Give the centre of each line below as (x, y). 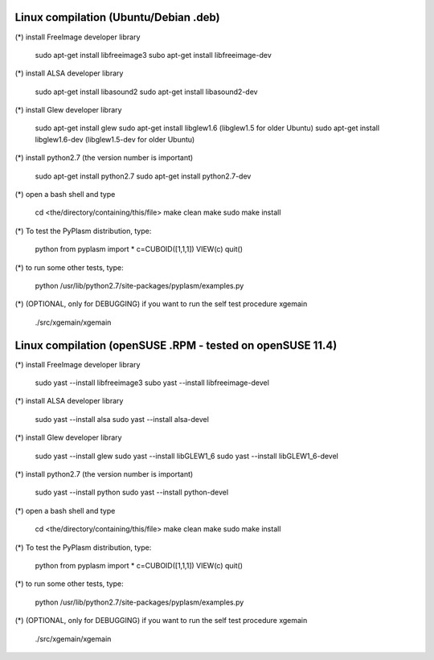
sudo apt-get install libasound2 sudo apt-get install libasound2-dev (146, 92)
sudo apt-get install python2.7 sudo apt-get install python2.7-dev (143, 176)
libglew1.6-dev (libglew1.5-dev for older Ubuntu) (115, 139)
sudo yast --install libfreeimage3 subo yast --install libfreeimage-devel (152, 383)
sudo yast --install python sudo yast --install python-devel (132, 492)
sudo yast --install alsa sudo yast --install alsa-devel (122, 419)
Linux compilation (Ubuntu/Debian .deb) (117, 17)
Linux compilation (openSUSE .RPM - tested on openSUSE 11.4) (176, 345)
